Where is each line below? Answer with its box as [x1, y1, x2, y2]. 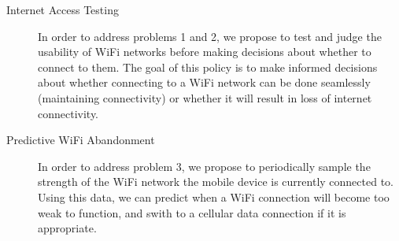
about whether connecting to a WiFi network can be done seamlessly [38, 74, 371, 91]
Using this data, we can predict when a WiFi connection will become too [38, 188, 390, 205]
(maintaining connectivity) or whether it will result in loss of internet [38, 89, 372, 106]
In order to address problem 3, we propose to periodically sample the [38, 158, 371, 174]
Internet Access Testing [6, 2, 119, 17]
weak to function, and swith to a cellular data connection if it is [38, 204, 346, 221]
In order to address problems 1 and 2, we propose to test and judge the [38, 28, 382, 44]
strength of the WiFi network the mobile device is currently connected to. [38, 173, 393, 190]
